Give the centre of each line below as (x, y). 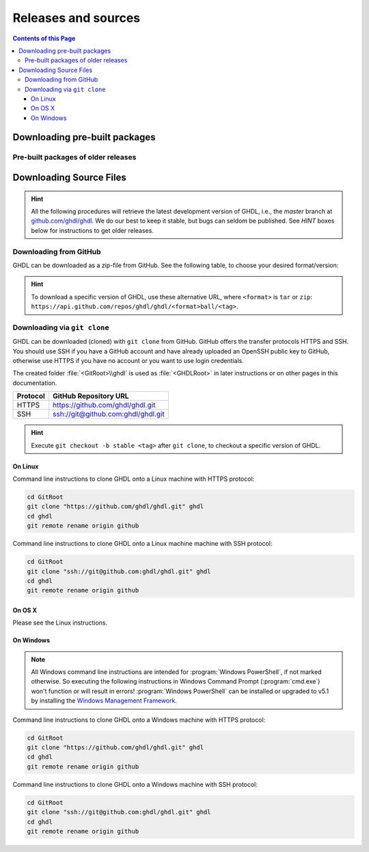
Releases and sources (77, 18)
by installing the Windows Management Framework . (104, 701)
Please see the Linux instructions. (60, 623)
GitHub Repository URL (91, 396)
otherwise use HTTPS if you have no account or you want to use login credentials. (128, 361)
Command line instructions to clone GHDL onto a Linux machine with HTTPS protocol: (134, 479)
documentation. (35, 383)
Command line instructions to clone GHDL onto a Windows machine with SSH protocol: (135, 784)
